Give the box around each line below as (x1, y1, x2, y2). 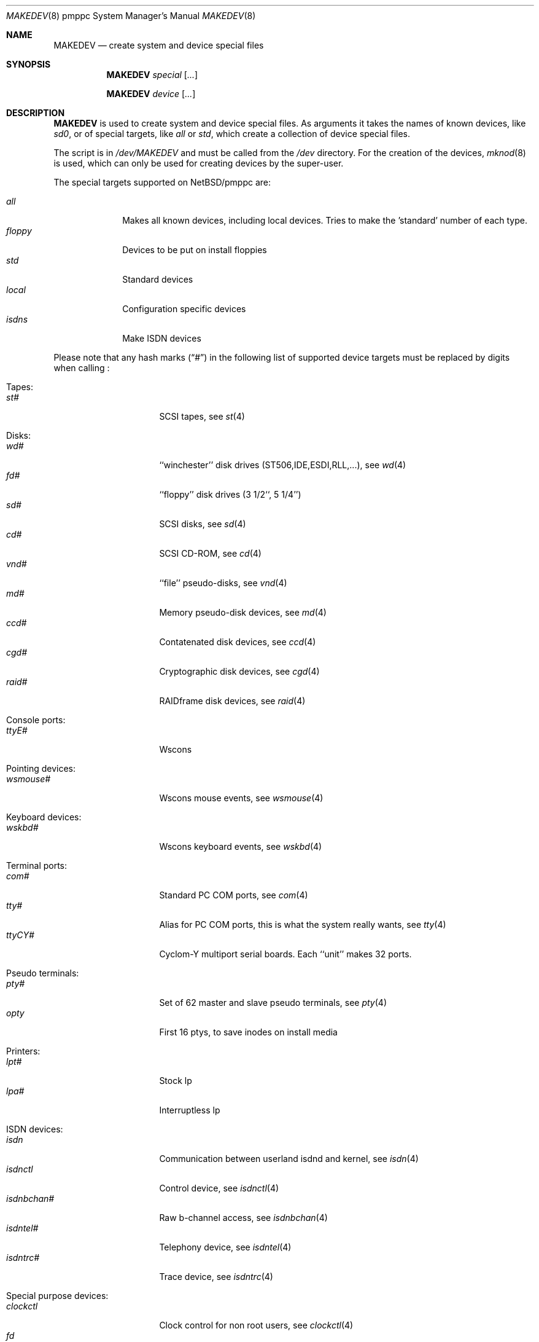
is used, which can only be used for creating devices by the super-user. (53, 158, 344, 168)
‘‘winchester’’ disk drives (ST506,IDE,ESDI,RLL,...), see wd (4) (159, 460, 406, 470)
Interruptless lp (159, 1105, 220, 1115)
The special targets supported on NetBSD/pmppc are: (53, 177, 271, 187)
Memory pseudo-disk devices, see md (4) (159, 607, 327, 618)
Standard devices (122, 274, 193, 284)
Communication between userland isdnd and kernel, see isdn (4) (159, 1153, 419, 1164)
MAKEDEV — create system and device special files (53, 40, 264, 50)
